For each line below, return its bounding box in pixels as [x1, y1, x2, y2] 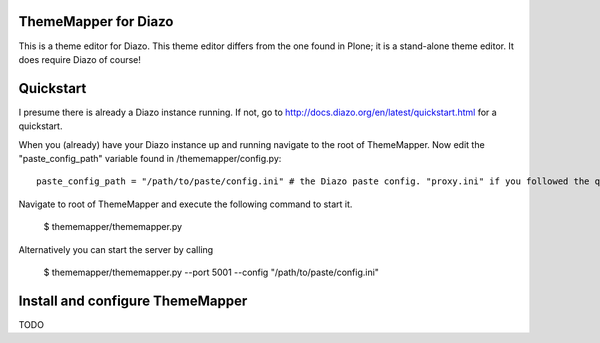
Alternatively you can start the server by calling [18, 243, 214, 255]
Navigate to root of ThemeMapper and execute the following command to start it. [18, 198, 353, 210]
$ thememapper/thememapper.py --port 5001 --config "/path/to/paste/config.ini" [43, 266, 380, 278]
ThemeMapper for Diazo [18, 13, 174, 30]
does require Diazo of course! [18, 53, 142, 65]
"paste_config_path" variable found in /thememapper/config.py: [18, 152, 282, 164]
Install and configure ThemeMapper [18, 292, 248, 309]
